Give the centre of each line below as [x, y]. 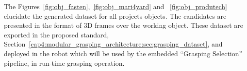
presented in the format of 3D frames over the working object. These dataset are [124, 25]
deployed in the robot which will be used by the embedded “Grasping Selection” [123, 53]
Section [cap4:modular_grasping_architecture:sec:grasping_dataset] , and [113, 44]
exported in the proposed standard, [57, 34]
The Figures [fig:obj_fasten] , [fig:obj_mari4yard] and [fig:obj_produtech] [115, 6]
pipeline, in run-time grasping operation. [64, 63]
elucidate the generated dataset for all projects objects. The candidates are [115, 16]
